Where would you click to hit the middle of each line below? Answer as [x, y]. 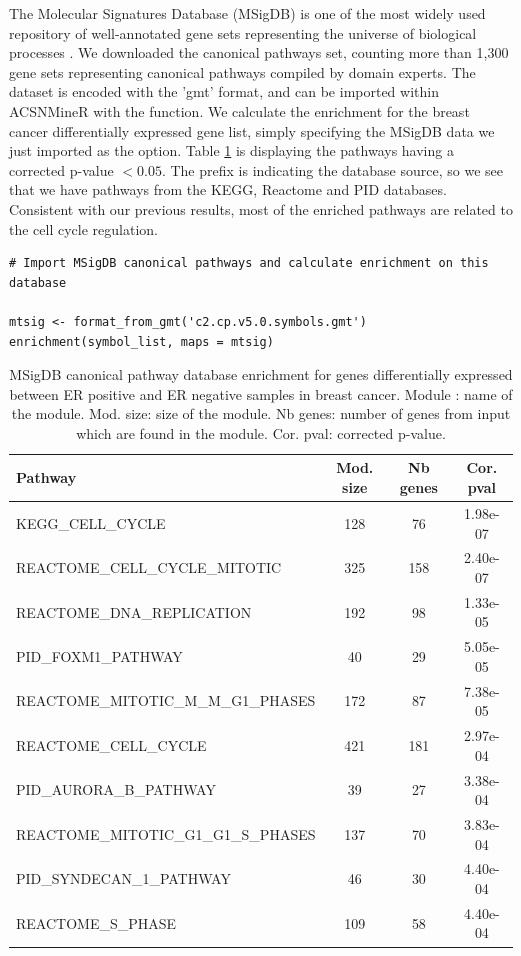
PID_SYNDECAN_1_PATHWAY [123, 878]
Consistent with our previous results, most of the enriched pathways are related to [261, 208]
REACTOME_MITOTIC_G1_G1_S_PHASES [166, 833]
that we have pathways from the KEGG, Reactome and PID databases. [228, 189]
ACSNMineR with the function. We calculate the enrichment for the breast [239, 110]
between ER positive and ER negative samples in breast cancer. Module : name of [261, 393]
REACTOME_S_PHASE [96, 922]
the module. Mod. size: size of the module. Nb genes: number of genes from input [261, 413]
